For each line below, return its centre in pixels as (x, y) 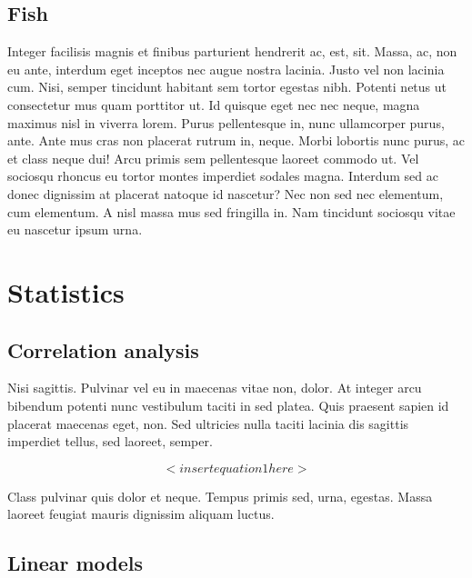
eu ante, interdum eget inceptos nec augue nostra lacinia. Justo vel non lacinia (226, 69)
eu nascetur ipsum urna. (75, 229)
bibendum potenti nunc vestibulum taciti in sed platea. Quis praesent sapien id (228, 405)
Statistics (66, 291)
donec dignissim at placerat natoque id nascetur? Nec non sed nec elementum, (226, 193)
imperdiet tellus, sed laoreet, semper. (110, 441)
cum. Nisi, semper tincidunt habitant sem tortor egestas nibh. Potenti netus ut (227, 87)
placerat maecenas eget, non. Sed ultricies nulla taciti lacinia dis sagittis (208, 423)
